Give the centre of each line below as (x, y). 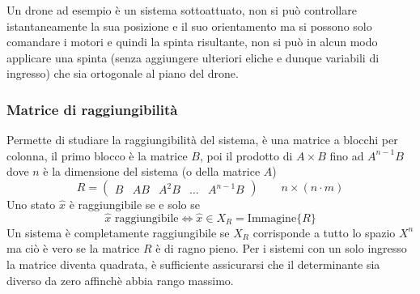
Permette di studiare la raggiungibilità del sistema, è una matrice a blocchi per (202, 140)
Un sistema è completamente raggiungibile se (118, 232)
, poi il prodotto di (246, 155)
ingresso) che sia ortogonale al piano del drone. (123, 73)
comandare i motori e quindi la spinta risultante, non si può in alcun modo (192, 42)
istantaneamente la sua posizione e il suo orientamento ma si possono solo (189, 26)
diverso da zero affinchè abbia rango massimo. (120, 280)
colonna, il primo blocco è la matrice (97, 155)
